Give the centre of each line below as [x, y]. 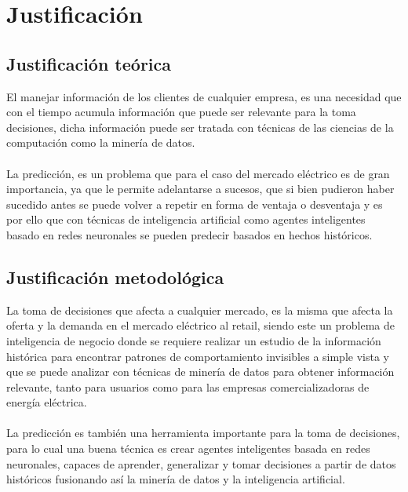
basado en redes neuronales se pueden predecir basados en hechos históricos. [189, 234]
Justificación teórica [89, 63]
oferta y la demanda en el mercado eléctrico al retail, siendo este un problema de [200, 325]
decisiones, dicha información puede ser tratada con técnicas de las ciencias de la [200, 127]
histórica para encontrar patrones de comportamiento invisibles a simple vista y [198, 356]
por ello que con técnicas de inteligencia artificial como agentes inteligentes [186, 219]
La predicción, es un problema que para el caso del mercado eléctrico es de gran [198, 173]
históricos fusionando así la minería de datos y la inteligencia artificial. [176, 479]
